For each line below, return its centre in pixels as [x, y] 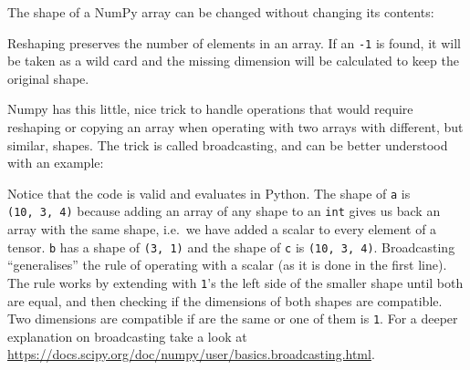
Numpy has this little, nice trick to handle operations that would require [210, 109]
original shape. [48, 78]
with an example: [56, 163]
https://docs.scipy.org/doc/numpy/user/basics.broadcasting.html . [191, 354]
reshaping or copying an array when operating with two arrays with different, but [235, 127]
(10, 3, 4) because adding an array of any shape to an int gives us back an [224, 211]
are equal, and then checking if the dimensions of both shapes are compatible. [225, 300]
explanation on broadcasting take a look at [127, 336]
